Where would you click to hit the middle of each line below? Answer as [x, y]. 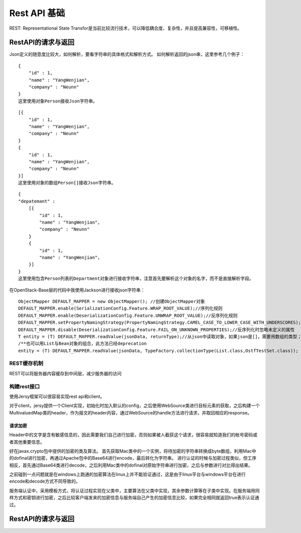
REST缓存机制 [26, 363]
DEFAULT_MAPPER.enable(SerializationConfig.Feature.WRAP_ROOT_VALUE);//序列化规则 [120, 308]
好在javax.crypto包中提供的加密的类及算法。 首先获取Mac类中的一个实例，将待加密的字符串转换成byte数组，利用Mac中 [133, 451]
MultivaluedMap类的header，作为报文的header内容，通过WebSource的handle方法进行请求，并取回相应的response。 [131, 412]
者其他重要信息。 [27, 442]
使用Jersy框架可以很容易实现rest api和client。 [57, 396]
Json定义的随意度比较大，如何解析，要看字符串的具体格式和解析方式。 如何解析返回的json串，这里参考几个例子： [127, 54]
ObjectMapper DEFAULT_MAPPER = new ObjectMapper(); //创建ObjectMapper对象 [112, 301]
